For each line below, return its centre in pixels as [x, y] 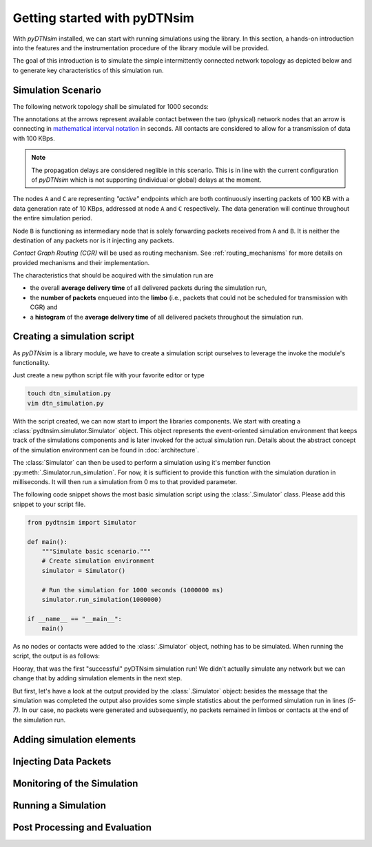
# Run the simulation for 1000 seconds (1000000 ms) [133, 590]
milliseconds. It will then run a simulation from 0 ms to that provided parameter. [125, 482]
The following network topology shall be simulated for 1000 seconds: [111, 106]
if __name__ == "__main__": [74, 619]
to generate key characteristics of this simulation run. [89, 70]
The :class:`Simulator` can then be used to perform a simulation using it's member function [142, 463]
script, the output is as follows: [56, 656]
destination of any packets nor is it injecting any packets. [94, 240]
